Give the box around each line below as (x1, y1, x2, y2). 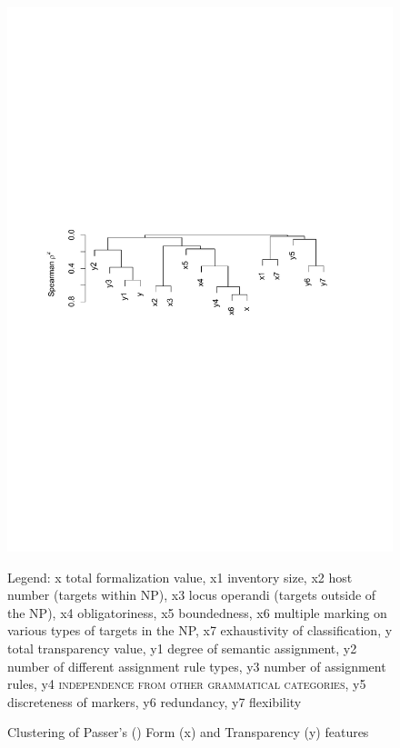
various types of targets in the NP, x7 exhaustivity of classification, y (7, 621, 393, 640)
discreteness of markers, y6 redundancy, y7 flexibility (7, 692, 302, 711)
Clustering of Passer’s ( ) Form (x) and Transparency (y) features (7, 723, 369, 742)
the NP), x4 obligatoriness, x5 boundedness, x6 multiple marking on (7, 603, 387, 622)
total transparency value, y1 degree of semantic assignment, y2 (7, 639, 357, 658)
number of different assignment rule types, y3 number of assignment (7, 656, 386, 675)
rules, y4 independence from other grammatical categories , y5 (7, 674, 366, 693)
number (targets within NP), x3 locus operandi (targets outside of (7, 585, 376, 604)
